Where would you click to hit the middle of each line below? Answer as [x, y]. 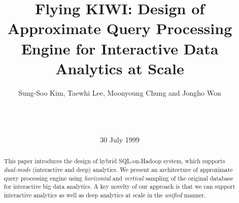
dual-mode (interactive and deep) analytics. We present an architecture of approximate [118, 170]
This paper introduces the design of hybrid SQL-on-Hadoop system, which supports [114, 161]
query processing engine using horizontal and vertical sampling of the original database [118, 178]
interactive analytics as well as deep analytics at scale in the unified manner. [105, 195]
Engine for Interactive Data [120, 48]
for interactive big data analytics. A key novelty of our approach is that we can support [119, 186]
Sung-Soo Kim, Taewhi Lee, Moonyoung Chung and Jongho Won [120, 92]
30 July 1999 [120, 140]
